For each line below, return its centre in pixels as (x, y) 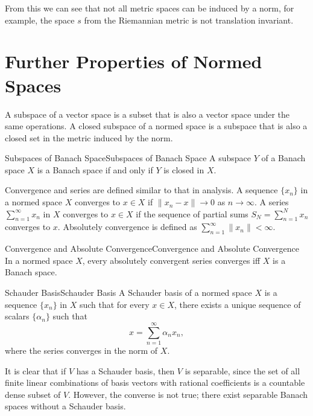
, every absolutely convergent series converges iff (171, 260)
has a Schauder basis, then (125, 370)
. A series (271, 202)
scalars (17, 316)
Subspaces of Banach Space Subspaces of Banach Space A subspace (128, 158)
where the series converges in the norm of (81, 350)
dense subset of (33, 394)
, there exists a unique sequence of (237, 304)
